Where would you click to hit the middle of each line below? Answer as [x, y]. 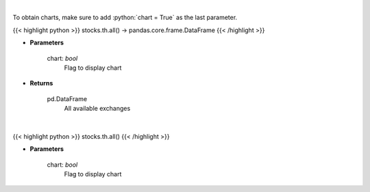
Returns [41, 83]
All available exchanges [97, 109]
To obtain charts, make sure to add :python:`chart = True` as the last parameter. [125, 18]
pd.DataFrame [67, 98]
